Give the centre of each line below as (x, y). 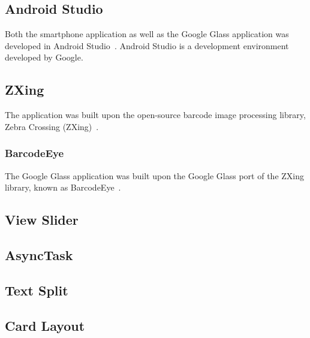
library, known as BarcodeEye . (63, 187)
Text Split (37, 290)
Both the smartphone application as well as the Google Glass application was (147, 34)
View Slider (42, 220)
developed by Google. (44, 57)
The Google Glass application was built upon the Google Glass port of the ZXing (154, 175)
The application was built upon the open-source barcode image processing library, (155, 115)
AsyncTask (39, 254)
